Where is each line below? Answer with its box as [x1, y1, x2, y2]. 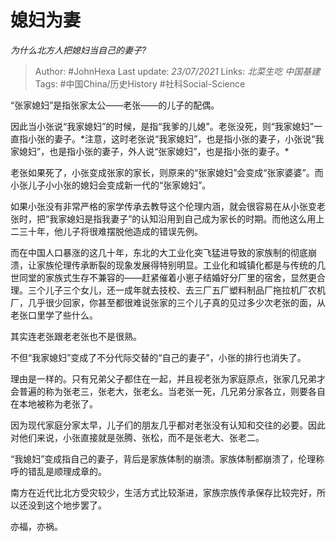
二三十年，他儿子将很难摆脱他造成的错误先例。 [10, 225, 203, 237]
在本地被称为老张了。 [10, 397, 98, 410]
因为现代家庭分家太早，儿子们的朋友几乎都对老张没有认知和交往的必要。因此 [10, 419, 326, 431]
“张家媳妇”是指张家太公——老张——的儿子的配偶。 [10, 99, 220, 111]
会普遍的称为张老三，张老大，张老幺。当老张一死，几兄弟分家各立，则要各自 [10, 385, 326, 397]
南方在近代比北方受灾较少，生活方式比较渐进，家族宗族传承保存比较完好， [10, 486, 317, 498]
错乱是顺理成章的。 [27, 465, 107, 477]
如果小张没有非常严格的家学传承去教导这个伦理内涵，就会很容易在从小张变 [10, 200, 317, 212]
